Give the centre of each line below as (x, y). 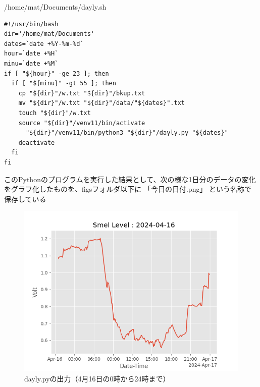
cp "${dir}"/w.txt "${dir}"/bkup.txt (82, 93)
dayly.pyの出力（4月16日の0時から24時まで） (97, 378)
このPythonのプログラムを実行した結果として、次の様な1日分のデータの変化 (130, 179)
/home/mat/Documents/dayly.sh (55, 7)
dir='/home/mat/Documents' (49, 34)
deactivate (37, 143)
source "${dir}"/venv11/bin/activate (82, 123)
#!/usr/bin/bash (31, 24)
